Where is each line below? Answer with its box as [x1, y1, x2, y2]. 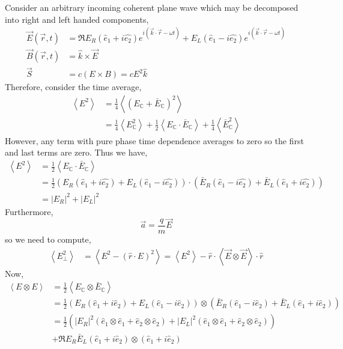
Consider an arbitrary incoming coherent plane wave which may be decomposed [5, 1, 299, 13]
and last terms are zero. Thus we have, [5, 146, 148, 159]
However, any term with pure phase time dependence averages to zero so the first [5, 134, 304, 147]
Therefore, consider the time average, [5, 80, 142, 93]
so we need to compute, [5, 233, 91, 246]
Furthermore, [5, 205, 53, 217]
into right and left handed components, [5, 13, 149, 25]
